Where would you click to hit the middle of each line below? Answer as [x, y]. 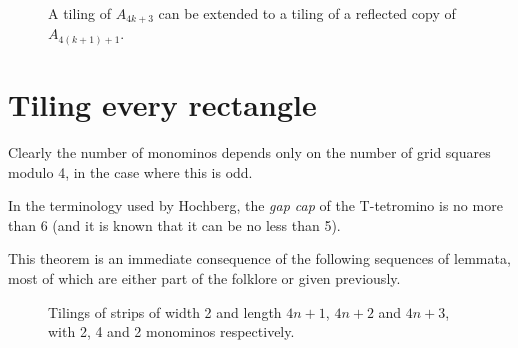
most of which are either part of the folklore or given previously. [204, 278]
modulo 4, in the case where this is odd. [130, 171]
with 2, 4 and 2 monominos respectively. [171, 331]
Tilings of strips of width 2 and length [165, 311]
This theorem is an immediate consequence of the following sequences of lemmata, [259, 258]
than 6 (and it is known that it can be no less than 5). [174, 224]
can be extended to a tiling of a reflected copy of [307, 13]
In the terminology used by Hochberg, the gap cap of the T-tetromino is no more [255, 205]
